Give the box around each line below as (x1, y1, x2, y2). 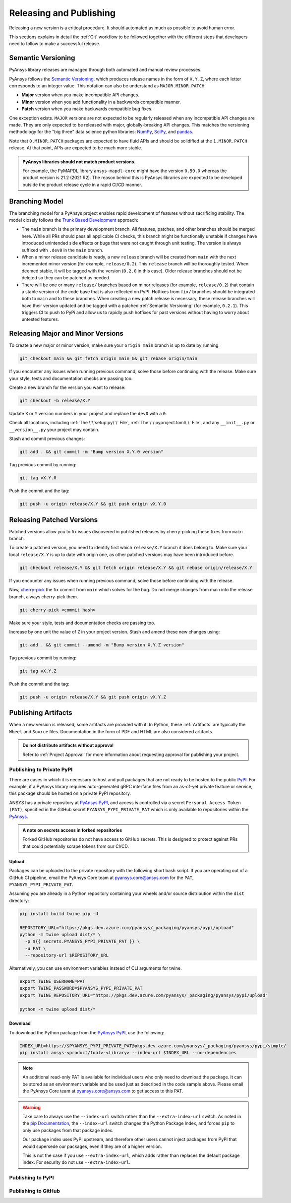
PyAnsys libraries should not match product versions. (22, 159, 136, 165)
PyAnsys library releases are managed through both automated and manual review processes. (9, 67, 202, 73)
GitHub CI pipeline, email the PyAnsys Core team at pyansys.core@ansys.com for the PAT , (9, 875, 194, 881)
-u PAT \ (25, 946, 46, 951)
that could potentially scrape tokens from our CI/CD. (22, 843, 129, 849)
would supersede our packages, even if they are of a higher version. (22, 1143, 162, 1149)
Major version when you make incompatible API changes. (21, 92, 140, 98)
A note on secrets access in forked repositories (22, 827, 122, 833)
